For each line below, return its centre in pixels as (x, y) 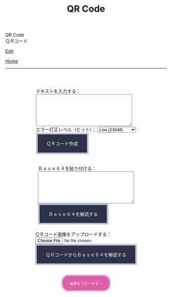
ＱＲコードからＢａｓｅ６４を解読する (86, 255)
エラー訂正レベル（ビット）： (66, 130)
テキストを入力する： (58, 91)
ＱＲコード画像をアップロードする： (73, 234)
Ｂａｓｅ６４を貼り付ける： (67, 168)
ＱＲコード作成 (62, 144)
